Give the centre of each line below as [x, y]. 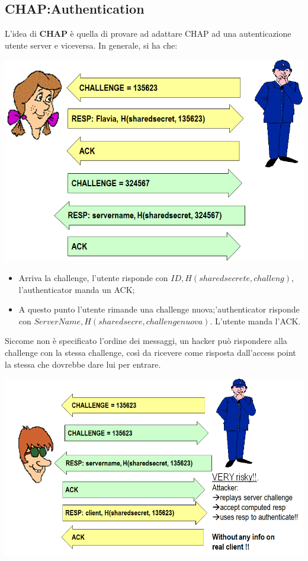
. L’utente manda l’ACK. [255, 321]
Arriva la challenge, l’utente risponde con [93, 277]
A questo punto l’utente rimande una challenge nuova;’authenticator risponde [159, 309]
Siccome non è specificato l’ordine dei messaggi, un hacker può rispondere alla [146, 341]
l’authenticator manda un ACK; [77, 289]
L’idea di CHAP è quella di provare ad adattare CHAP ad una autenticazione [148, 34]
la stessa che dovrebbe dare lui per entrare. [83, 364]
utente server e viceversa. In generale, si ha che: [91, 45]
